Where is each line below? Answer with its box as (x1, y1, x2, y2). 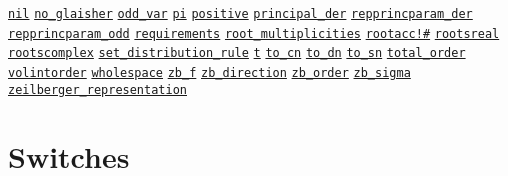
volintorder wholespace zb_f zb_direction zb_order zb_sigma (8, 65, 411, 80)
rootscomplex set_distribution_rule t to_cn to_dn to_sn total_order (8, 46, 466, 61)
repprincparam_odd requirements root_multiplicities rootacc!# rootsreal (8, 26, 500, 41)
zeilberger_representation (8, 82, 187, 97)
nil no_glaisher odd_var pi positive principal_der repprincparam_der (8, 7, 473, 21)
